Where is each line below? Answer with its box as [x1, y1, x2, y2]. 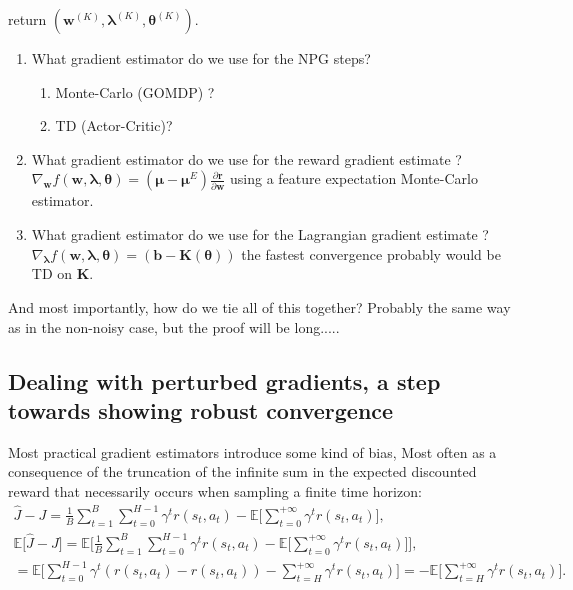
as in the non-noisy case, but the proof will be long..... [8, 316, 340, 337]
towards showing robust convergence [8, 394, 394, 425]
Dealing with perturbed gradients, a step [8, 365, 441, 396]
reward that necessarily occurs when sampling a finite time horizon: [8, 480, 422, 501]
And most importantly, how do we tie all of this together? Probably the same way [8, 296, 511, 317]
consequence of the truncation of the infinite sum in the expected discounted [8, 461, 477, 482]
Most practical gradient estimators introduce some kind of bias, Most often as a [8, 441, 497, 462]
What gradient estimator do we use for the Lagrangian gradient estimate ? [31, 223, 489, 244]
